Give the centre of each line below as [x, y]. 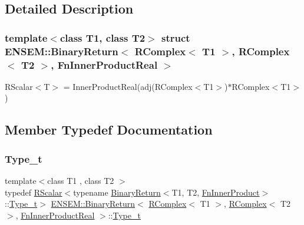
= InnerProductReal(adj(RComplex [128, 86]
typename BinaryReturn [117, 192]
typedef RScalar [34, 192]
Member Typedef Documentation [109, 130]
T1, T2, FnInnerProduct [216, 192]
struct [176, 37]
